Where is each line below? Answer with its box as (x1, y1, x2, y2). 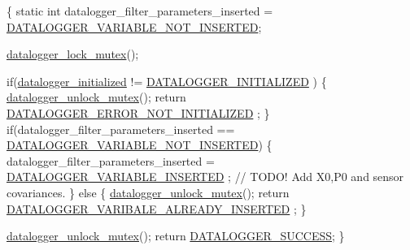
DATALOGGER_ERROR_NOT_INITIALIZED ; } (7, 104, 270, 121)
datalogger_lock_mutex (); (7, 45, 139, 62)
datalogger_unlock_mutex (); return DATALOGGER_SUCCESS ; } (7, 227, 345, 244)
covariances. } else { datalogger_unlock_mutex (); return (7, 183, 290, 200)
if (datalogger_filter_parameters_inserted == (7, 120, 235, 137)
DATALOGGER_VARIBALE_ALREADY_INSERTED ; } (7, 200, 307, 217)
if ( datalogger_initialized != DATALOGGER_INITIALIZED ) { (7, 72, 327, 89)
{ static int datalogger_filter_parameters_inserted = (7, 2, 273, 19)
